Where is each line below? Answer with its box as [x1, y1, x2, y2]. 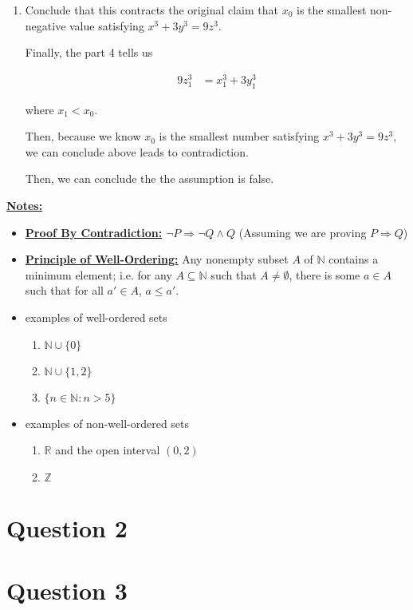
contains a [328, 251, 379, 267]
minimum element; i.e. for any [25, 266, 172, 283]
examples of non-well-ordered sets [25, 414, 190, 431]
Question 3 [6, 574, 128, 607]
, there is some [289, 266, 360, 283]
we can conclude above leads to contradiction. [25, 143, 249, 160]
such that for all [25, 282, 104, 299]
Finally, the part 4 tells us [25, 44, 153, 61]
